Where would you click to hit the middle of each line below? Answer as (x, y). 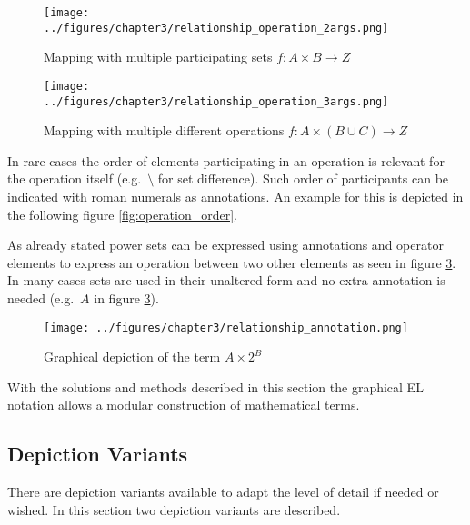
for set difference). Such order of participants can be (303, 178)
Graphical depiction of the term (132, 357)
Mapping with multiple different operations (164, 130)
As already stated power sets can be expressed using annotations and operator (225, 245)
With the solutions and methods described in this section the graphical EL (215, 386)
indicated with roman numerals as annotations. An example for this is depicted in (235, 196)
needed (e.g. (41, 297)
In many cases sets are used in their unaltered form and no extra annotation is (226, 280)
